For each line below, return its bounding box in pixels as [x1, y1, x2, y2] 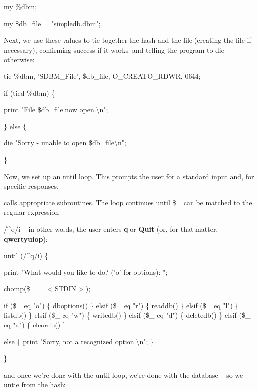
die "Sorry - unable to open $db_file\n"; [4, 137, 126, 148]
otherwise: [4, 54, 35, 65]
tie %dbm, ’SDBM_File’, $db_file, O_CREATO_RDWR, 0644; [4, 70, 201, 81]
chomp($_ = [4, 283, 43, 294]
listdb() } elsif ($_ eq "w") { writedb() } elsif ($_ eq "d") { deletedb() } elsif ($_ [4, 310, 251, 320]
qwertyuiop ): [4, 233, 48, 244]
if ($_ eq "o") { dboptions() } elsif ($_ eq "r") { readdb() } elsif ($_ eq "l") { [4, 300, 239, 310]
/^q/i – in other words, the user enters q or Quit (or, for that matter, [4, 223, 218, 234]
